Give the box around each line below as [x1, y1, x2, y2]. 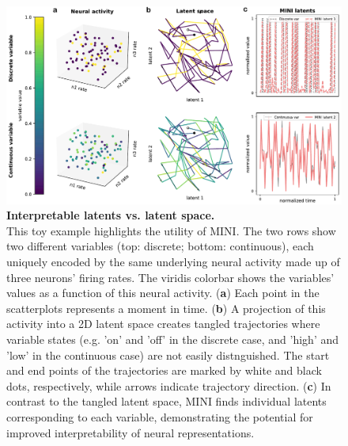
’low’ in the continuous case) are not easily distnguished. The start [6, 346, 330, 363]
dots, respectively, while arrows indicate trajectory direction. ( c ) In [6, 377, 331, 394]
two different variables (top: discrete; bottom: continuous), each [6, 238, 314, 254]
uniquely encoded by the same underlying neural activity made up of [6, 253, 340, 270]
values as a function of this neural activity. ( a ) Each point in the [6, 284, 320, 301]
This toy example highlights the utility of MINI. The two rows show [6, 222, 336, 238]
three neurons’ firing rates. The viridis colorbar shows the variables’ [6, 269, 335, 285]
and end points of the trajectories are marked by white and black [6, 362, 322, 379]
